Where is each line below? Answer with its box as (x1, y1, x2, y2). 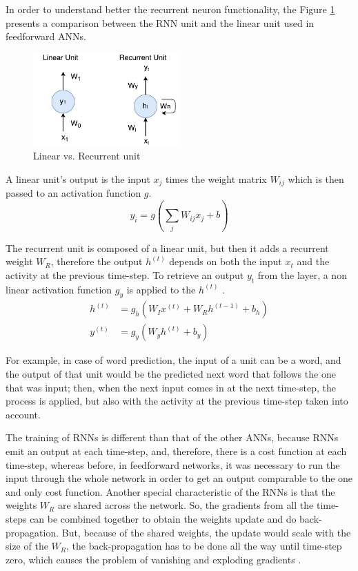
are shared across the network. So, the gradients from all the (57, 498, 314, 512)
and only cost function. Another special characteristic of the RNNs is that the (6, 484, 335, 499)
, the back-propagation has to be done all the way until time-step (66, 539, 342, 553)
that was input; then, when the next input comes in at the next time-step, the (6, 380, 336, 394)
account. (6, 407, 41, 421)
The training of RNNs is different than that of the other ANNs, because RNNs (6, 430, 339, 445)
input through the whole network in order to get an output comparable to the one (6, 471, 353, 485)
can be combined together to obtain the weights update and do (30, 511, 297, 525)
